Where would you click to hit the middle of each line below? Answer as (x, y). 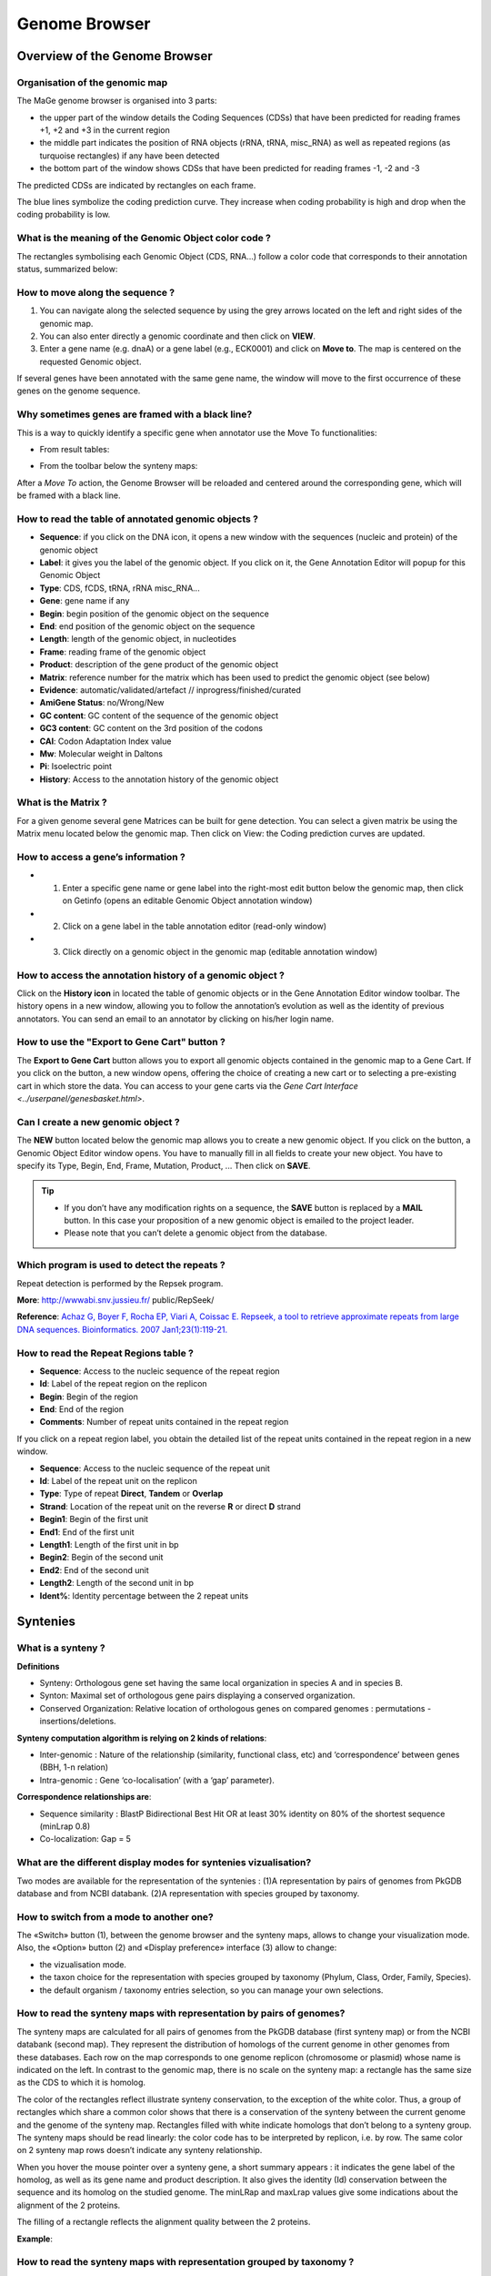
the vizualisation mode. (83, 1964)
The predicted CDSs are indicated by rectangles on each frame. (136, 185)
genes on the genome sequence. (79, 391)
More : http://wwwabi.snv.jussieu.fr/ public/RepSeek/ (115, 1300)
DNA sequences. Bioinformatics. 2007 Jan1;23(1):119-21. (122, 1329)
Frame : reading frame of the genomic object (123, 652)
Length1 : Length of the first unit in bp (109, 1544)
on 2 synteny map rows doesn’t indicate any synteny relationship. (140, 2150)
